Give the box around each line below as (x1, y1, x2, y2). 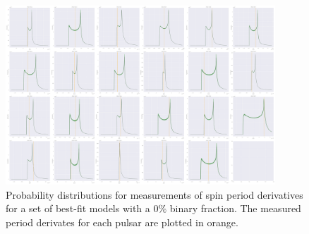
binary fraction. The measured (169, 201, 301, 216)
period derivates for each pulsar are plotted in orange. (6, 214, 238, 229)
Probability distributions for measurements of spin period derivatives (6, 187, 303, 202)
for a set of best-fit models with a (6, 201, 150, 216)
